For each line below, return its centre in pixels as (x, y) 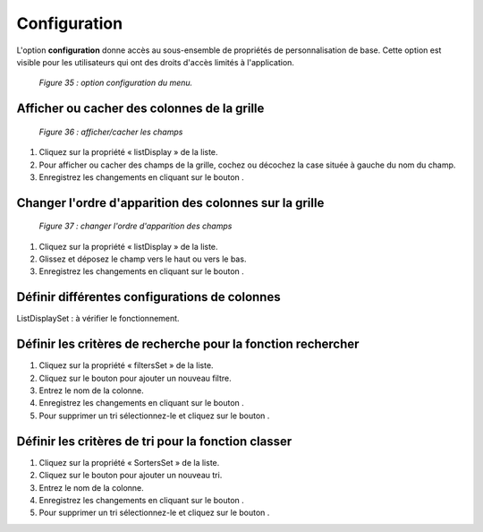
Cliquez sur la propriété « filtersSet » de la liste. (126, 365)
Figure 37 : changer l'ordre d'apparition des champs (136, 226)
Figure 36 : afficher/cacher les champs (111, 132)
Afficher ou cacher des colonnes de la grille (140, 109)
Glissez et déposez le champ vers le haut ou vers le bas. (143, 259)
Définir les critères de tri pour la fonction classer (154, 441)
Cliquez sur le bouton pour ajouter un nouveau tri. (131, 476)
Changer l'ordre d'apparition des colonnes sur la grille (170, 203)
